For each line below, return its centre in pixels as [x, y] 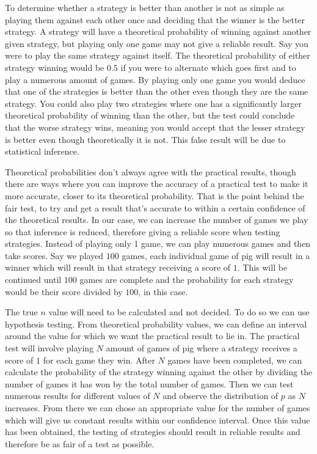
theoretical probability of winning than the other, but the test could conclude [150, 115]
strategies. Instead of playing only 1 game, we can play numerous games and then [158, 243]
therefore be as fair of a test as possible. [80, 443]
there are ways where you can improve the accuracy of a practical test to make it [157, 184]
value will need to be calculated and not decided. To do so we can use [179, 312]
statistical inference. [42, 151]
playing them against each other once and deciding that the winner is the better [155, 19]
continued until [33, 280]
